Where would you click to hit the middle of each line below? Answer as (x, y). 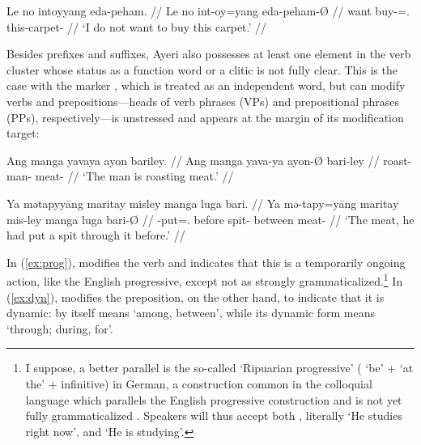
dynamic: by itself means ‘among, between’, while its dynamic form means (191, 313)
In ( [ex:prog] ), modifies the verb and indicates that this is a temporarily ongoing (206, 262)
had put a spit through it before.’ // (96, 235)
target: (23, 133)
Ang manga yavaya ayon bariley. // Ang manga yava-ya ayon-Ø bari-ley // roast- (209, 160)
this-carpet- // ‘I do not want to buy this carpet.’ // (137, 26)
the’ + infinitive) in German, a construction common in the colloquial (199, 383)
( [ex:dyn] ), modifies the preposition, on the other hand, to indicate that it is (196, 297)
